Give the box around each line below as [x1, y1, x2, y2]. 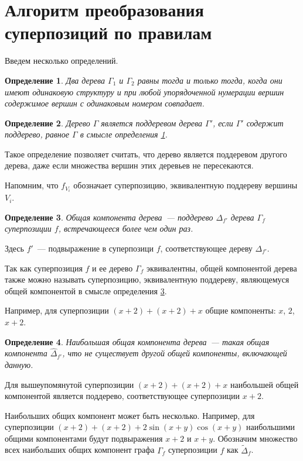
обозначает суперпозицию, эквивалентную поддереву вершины [73, 179, 298, 191]
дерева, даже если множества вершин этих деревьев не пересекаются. [5, 159, 254, 171]
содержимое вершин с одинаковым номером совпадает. [5, 97, 205, 109]
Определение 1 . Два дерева [5, 74, 105, 86]
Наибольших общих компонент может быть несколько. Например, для [5, 409, 255, 421]
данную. [5, 358, 33, 370]
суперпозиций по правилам [5, 20, 212, 44]
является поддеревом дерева [101, 116, 202, 129]
